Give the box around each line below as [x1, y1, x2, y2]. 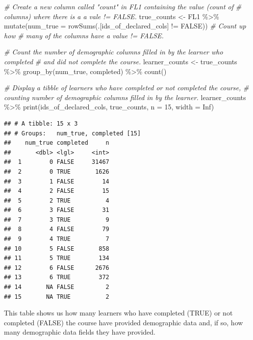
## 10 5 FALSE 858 [4, 245, 109, 252]
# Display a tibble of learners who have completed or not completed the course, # [4, 82, 249, 93]
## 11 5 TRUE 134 [4, 255, 109, 262]
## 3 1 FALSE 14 [4, 178, 109, 185]
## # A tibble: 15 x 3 [4, 120, 78, 127]
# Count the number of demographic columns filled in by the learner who [4, 47, 223, 57]
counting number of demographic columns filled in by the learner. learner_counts [4, 92, 246, 102]
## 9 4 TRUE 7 [4, 235, 109, 243]
